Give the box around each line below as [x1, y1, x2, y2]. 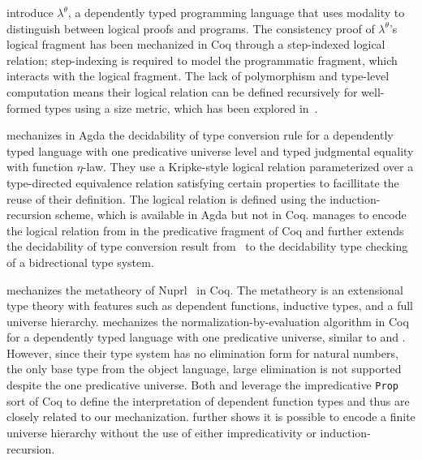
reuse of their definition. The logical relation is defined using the [6, 190, 326, 207]
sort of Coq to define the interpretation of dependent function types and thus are [6, 392, 410, 409]
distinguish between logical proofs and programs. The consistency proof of [6, 19, 375, 37]
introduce [6, 4, 54, 20]
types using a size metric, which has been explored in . [45, 99, 318, 116]
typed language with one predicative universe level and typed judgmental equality [6, 142, 414, 159]
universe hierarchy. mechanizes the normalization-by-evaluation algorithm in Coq [6, 312, 409, 329]
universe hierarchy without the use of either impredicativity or [6, 423, 316, 441]
